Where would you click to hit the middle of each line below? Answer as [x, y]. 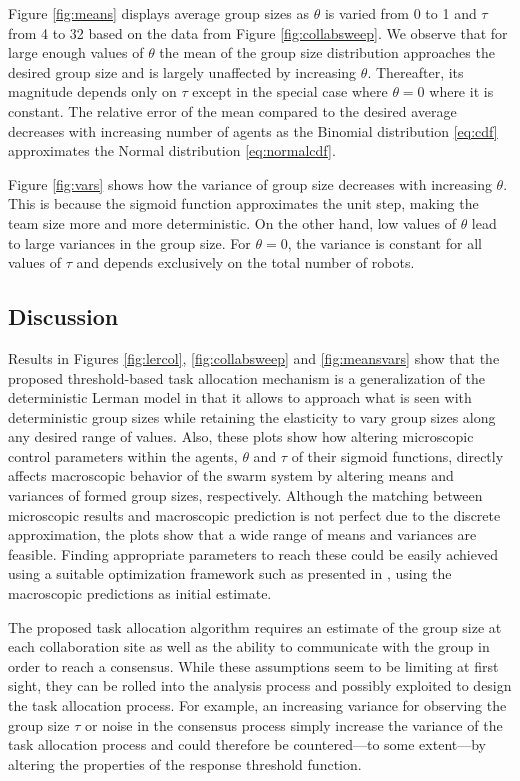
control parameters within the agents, [123, 455]
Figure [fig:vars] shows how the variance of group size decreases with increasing [250, 183]
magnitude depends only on [92, 91]
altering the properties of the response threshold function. [185, 763]
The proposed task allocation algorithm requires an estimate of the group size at [255, 626]
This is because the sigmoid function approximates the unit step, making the [243, 203]
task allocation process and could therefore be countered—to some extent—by [247, 744]
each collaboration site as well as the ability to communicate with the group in [249, 646]
